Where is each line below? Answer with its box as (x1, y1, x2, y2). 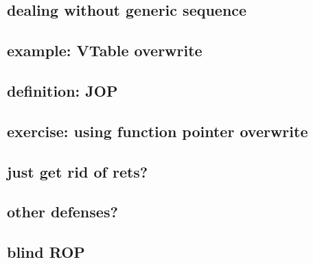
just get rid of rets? (7, 160, 148, 182)
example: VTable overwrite (7, 40, 202, 61)
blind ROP (7, 241, 85, 263)
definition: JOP (7, 80, 118, 101)
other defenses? (7, 201, 118, 222)
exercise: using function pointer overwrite (7, 120, 308, 141)
